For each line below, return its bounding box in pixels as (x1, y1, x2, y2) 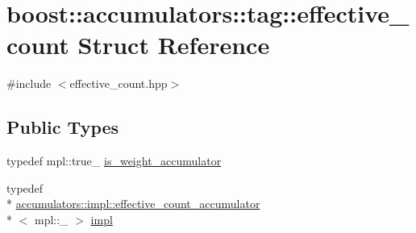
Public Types (6, 114, 119, 139)
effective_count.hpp (69, 75, 168, 92)
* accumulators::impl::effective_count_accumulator (6, 195, 260, 212)
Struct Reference (77, 28, 270, 61)
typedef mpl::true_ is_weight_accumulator (6, 152, 222, 169)
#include (6, 75, 52, 92)
